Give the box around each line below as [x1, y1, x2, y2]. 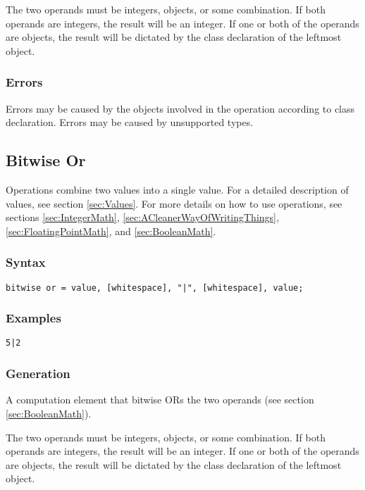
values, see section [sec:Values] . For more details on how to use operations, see [6, 196, 342, 211]
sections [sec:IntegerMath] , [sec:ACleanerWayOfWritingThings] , [6, 210, 279, 225]
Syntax [6, 253, 46, 271]
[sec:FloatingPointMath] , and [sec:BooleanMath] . [6, 223, 216, 238]
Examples [6, 309, 61, 327]
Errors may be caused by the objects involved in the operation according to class [6, 101, 355, 115]
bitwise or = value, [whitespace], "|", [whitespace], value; [6, 282, 304, 293]
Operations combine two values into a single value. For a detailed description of [6, 182, 349, 196]
